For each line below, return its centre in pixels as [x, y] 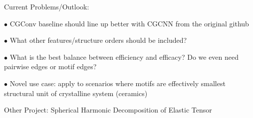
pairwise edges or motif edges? [50, 66]
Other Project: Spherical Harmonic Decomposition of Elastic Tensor [108, 110]
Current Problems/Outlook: [47, 6]
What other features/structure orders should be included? [98, 40]
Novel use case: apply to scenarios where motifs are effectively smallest [118, 83]
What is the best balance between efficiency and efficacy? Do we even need [124, 57]
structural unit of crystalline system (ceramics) [76, 93]
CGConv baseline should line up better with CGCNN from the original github [129, 23]
